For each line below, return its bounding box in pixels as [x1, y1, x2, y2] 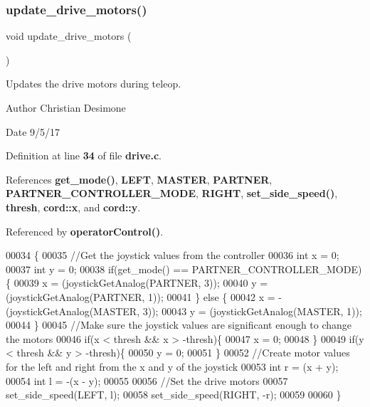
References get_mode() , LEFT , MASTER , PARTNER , [6, 171, 273, 186]
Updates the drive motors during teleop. [6, 76, 181, 91]
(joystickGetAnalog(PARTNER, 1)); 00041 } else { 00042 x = [6, 289, 275, 304]
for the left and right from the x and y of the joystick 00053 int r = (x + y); [6, 359, 339, 374]
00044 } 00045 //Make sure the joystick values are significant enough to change [6, 317, 352, 332]
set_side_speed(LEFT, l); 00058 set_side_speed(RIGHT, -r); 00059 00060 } [6, 387, 342, 402]
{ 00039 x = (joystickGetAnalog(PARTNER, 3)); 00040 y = [6, 275, 268, 290]
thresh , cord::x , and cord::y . [6, 199, 141, 214]
